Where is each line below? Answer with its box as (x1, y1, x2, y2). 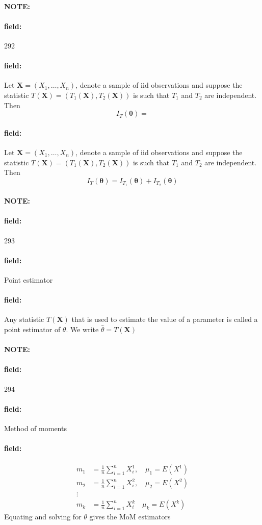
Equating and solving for (4, 511, 82, 522)
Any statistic (4, 314, 44, 324)
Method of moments (4, 422, 67, 433)
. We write (66, 323, 99, 334)
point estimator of (4, 323, 61, 334)
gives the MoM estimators (89, 511, 171, 522)
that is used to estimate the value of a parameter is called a (71, 314, 258, 324)
